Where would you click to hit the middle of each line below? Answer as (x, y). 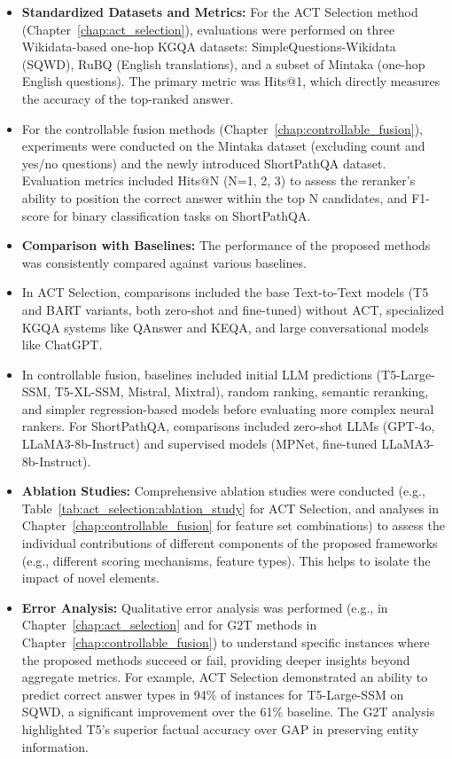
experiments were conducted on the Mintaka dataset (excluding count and (223, 146)
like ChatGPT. (62, 344)
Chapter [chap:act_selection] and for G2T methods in (169, 625)
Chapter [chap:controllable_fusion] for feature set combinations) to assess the (233, 525)
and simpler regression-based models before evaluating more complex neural (228, 408)
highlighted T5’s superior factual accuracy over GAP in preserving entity (220, 728)
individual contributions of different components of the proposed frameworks (230, 543)
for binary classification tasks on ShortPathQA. (182, 215)
